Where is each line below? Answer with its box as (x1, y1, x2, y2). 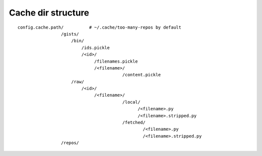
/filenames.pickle (94, 58, 138, 64)
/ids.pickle (81, 45, 110, 51)
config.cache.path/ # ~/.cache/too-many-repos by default (17, 24, 181, 30)
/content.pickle (122, 72, 161, 78)
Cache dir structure (9, 7, 89, 18)
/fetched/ (122, 120, 146, 125)
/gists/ (61, 31, 80, 36)
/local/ (122, 99, 141, 104)
